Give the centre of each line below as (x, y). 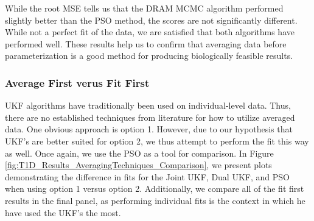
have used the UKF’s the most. (63, 212)
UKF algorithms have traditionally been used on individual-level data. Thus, (148, 105)
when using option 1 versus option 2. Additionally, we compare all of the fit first (155, 189)
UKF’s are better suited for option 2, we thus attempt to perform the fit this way (157, 141)
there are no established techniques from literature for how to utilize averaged (150, 117)
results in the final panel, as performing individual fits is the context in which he (155, 200)
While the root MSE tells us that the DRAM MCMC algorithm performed (144, 8)
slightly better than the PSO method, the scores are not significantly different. (151, 20)
